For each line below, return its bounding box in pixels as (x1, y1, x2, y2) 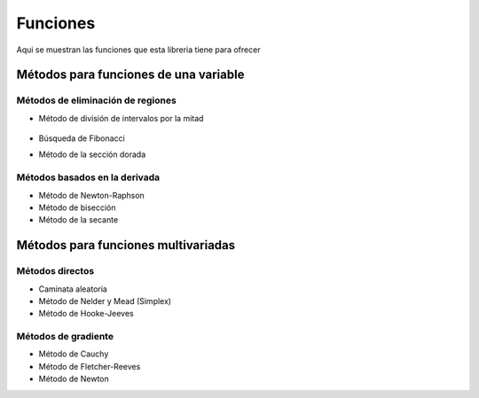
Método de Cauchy (38, 348, 109, 359)
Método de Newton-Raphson (38, 190, 145, 200)
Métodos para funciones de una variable (16, 67, 245, 82)
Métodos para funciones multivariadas (16, 238, 236, 253)
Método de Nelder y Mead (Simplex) (38, 295, 172, 306)
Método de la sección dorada (38, 149, 146, 160)
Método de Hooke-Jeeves (38, 308, 134, 319)
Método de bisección (38, 202, 116, 213)
